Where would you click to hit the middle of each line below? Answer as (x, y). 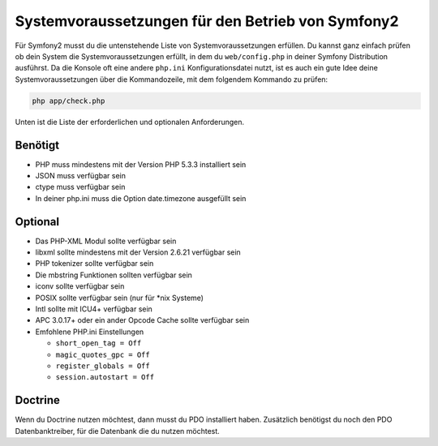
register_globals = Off (103, 366)
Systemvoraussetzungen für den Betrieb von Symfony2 (207, 21)
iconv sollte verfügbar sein (80, 286)
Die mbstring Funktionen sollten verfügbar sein (114, 275)
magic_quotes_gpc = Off (103, 354)
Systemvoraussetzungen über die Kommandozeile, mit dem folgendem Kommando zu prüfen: (172, 79)
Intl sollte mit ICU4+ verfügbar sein (94, 309)
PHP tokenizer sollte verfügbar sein (94, 264)
